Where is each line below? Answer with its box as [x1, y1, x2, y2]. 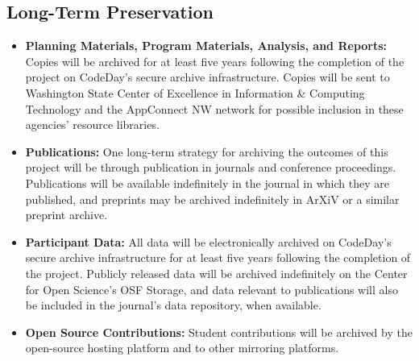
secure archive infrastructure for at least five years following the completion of [25, 249, 411, 266]
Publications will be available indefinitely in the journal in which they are [25, 174, 389, 191]
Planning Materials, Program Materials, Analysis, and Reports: [25, 37, 388, 54]
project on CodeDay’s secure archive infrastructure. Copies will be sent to [25, 68, 390, 85]
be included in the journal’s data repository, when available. [25, 297, 322, 313]
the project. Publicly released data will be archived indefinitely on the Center [25, 264, 408, 281]
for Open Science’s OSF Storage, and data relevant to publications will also [25, 280, 398, 297]
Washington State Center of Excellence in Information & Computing [25, 84, 365, 101]
